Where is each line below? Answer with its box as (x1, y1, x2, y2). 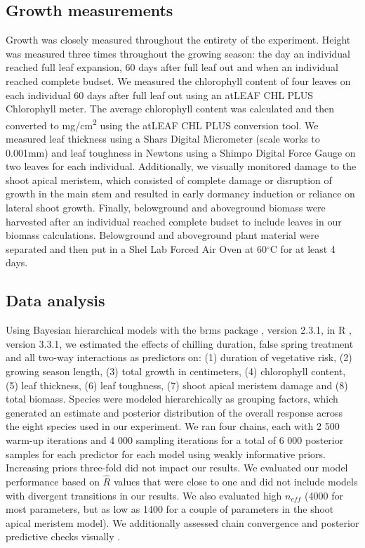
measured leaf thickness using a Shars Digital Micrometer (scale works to (6, 131, 320, 146)
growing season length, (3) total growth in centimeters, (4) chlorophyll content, (6, 363, 346, 378)
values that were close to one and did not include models (113, 474, 358, 488)
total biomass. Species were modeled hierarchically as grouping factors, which (6, 391, 338, 406)
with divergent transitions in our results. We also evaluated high (6, 488, 282, 502)
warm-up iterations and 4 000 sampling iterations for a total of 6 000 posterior (6, 432, 344, 447)
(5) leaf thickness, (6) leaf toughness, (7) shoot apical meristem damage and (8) (6, 377, 348, 392)
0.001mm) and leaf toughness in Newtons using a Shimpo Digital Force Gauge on (6, 145, 356, 159)
